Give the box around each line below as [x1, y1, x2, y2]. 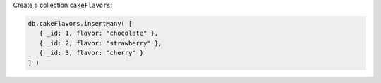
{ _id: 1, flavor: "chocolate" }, [39, 29, 159, 38]
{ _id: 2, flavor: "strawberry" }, [39, 39, 162, 47]
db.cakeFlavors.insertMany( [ [28, 20, 133, 27]
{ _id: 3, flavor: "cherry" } [39, 49, 144, 57]
